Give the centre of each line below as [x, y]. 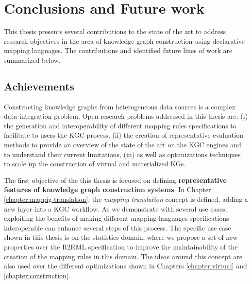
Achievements [39, 86]
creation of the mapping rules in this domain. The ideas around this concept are [123, 256]
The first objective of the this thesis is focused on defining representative [115, 180]
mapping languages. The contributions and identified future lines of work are [118, 50]
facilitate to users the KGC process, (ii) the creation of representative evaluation [124, 135]
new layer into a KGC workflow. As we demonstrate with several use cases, [116, 208]
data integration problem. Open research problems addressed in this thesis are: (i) [126, 116]
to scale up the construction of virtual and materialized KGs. [95, 164]
